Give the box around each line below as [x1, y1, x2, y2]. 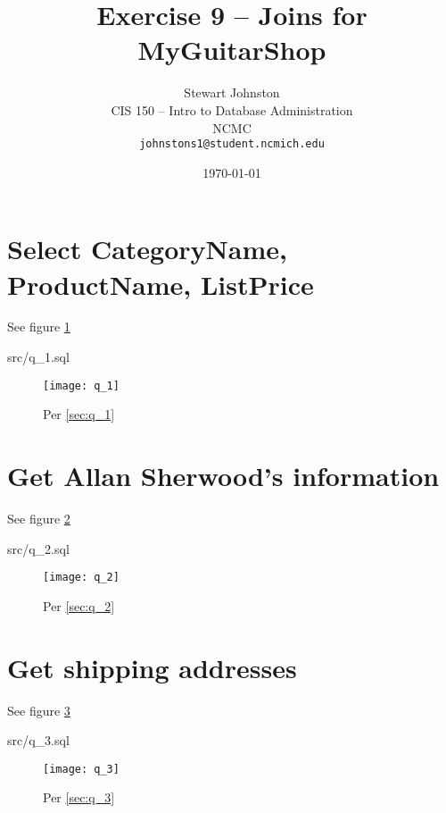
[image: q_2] [43, 571, 120, 584]
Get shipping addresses [7, 649, 297, 685]
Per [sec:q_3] [43, 788, 115, 807]
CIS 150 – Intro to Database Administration [111, 100, 353, 119]
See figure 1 [7, 317, 70, 336]
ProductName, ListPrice [7, 265, 314, 302]
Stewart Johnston [184, 83, 280, 102]
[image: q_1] [43, 379, 120, 392]
